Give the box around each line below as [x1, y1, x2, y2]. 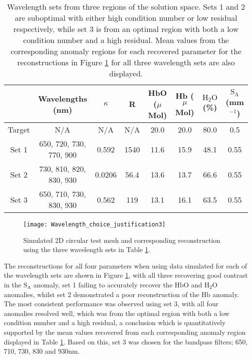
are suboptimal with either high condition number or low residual [15, 12, 237, 23]
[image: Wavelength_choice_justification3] [23, 221, 166, 228]
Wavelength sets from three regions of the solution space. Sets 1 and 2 [7, 1, 245, 12]
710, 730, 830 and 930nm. [4, 346, 80, 356]
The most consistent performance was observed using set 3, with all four [4, 299, 219, 309]
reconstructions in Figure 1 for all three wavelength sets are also [17, 57, 235, 68]
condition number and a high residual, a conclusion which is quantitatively [4, 317, 226, 328]
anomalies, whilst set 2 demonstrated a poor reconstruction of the [4, 289, 200, 299]
